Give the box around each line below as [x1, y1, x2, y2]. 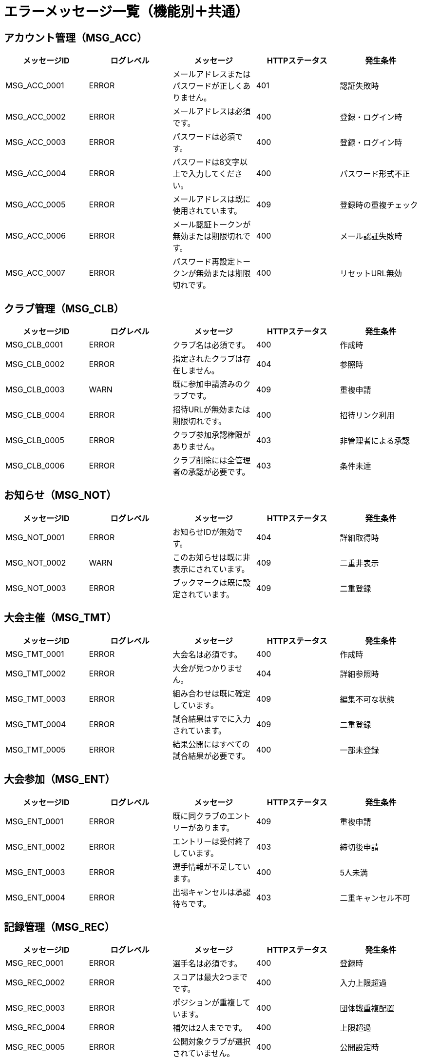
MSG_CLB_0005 [5, 435, 64, 446]
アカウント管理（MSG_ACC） [4, 31, 147, 44]
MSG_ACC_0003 [5, 137, 66, 147]
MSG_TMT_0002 [5, 668, 66, 678]
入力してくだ [188, 169, 235, 179]
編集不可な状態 [340, 694, 395, 704]
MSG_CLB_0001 [5, 340, 63, 350]
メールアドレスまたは [172, 69, 251, 80]
